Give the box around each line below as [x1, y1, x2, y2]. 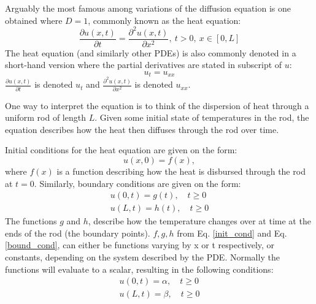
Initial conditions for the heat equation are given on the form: [5, 143, 237, 156]
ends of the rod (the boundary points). [5, 226, 150, 239]
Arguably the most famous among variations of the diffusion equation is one [5, 2, 291, 14]
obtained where [5, 13, 63, 26]
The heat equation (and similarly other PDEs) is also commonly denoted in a [5, 46, 296, 59]
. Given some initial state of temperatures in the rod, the [94, 111, 309, 124]
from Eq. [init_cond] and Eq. [177, 226, 287, 239]
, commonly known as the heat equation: [88, 13, 241, 26]
